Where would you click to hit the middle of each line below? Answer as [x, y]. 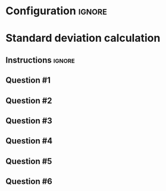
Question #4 [29, 141]
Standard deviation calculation [83, 38]
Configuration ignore [57, 11]
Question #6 [29, 182]
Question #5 [29, 161]
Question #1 [28, 81]
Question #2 [29, 100]
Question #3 [29, 120]
